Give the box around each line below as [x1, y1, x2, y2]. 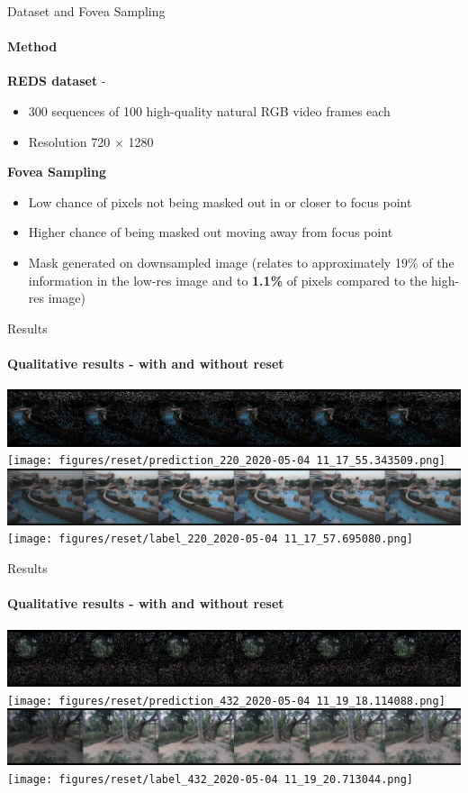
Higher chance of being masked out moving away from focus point [28, 223, 393, 242]
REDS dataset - [7, 71, 106, 90]
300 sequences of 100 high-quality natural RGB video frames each [28, 101, 391, 120]
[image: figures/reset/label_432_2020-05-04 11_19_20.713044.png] [7, 772, 414, 786]
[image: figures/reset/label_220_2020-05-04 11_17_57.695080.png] [7, 533, 414, 546]
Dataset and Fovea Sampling [7, 2, 166, 20]
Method [7, 37, 58, 56]
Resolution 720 [28, 132, 111, 150]
